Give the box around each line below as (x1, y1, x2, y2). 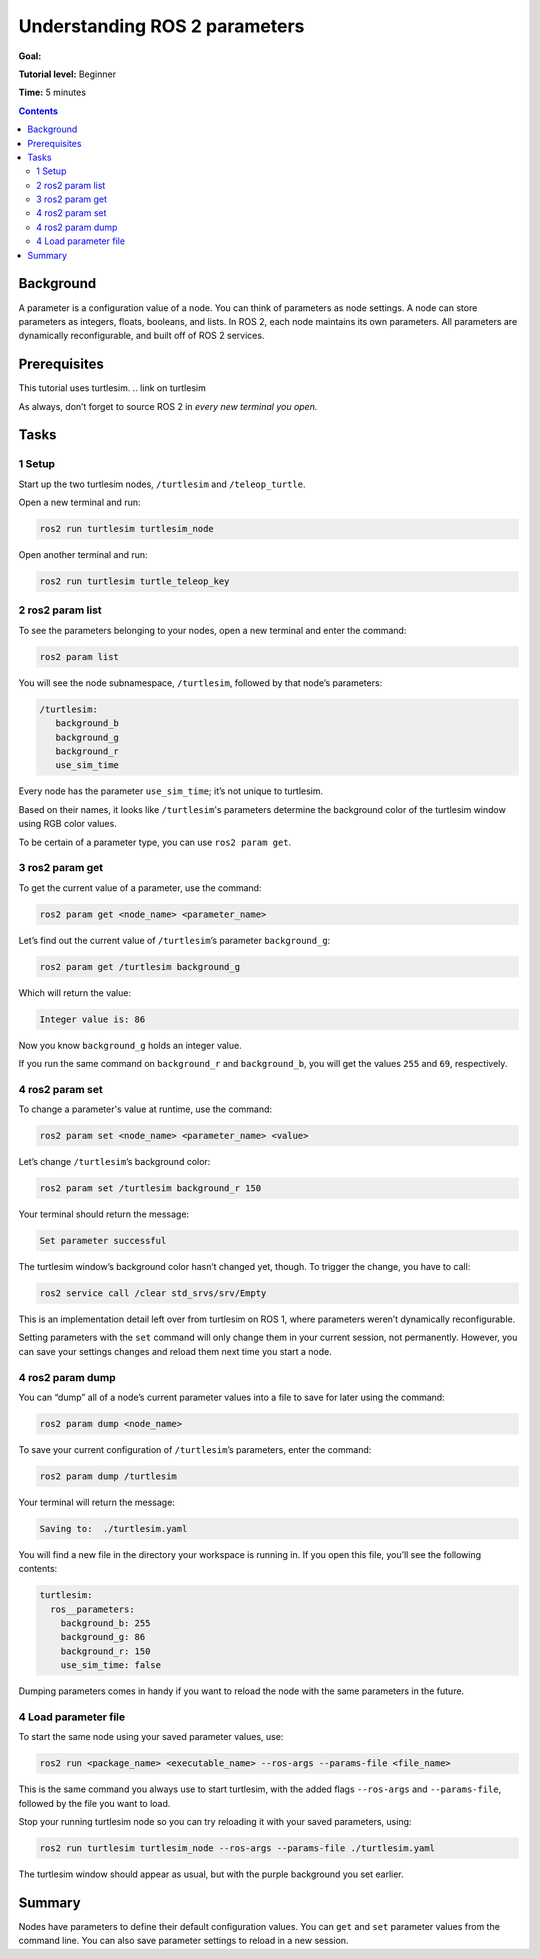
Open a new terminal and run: (18, 496, 141, 509)
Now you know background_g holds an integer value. (18, 1039, 242, 1051)
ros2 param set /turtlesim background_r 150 (39, 1183, 262, 1194)
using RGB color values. (18, 818, 117, 830)
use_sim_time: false (60, 1660, 162, 1671)
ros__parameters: (50, 1603, 135, 1615)
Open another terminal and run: (18, 549, 149, 561)
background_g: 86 (60, 1631, 146, 1643)
